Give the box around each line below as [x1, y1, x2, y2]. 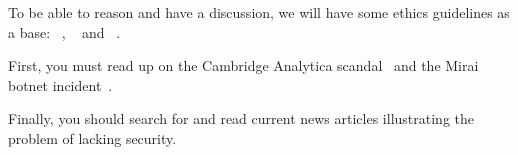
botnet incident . [8, 74, 113, 95]
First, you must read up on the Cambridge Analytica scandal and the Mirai [8, 55, 479, 76]
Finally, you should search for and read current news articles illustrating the [8, 108, 475, 129]
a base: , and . [8, 21, 121, 42]
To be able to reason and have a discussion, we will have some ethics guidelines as [8, 2, 510, 22]
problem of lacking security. [8, 127, 177, 148]
